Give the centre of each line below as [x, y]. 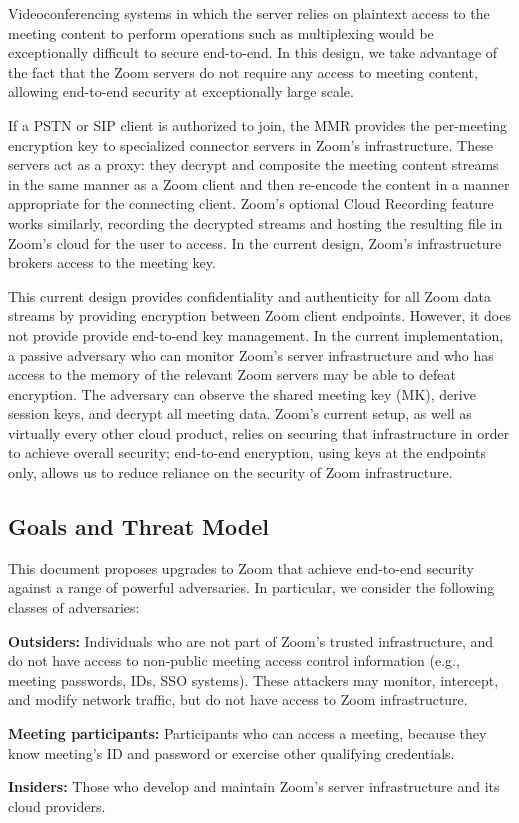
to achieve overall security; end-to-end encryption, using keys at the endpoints [247, 452]
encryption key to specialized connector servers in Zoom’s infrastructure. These [250, 144]
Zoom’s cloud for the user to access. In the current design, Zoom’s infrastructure [255, 242]
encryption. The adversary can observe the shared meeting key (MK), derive [242, 393]
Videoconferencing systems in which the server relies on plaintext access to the [249, 13]
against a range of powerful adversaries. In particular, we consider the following [251, 587]
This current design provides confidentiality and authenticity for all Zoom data [250, 295]
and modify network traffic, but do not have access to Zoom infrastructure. [238, 699]
